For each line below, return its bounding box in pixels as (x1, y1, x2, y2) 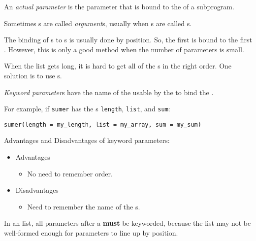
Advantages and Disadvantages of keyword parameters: (4, 135, 170, 145)
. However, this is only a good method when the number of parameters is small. (4, 44, 244, 54)
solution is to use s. (4, 70, 62, 80)
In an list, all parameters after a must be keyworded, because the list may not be (4, 218, 251, 228)
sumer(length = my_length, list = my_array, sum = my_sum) (4, 121, 201, 128)
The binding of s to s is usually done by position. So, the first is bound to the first (4, 34, 252, 45)
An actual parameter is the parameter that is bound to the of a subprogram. (4, 1, 234, 11)
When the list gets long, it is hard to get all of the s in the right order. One (4, 61, 232, 71)
